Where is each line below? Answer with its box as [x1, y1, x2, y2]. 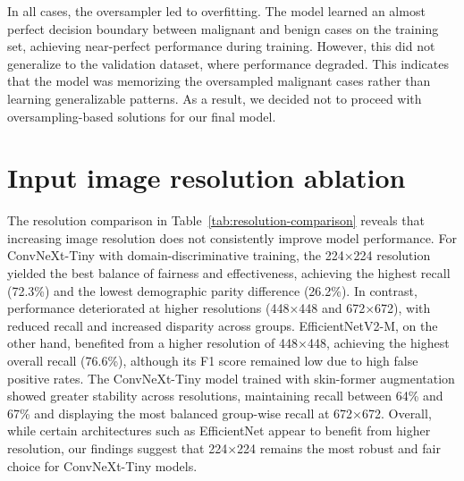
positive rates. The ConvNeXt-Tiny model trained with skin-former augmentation [7, 368, 455, 387]
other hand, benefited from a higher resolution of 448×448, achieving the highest [7, 333, 450, 352]
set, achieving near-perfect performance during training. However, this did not [7, 37, 435, 55]
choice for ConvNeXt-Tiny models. [7, 456, 198, 475]
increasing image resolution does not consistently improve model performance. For [7, 228, 457, 247]
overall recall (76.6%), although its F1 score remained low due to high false [7, 351, 418, 370]
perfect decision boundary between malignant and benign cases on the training [7, 19, 439, 38]
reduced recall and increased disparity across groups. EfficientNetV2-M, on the [7, 316, 438, 334]
